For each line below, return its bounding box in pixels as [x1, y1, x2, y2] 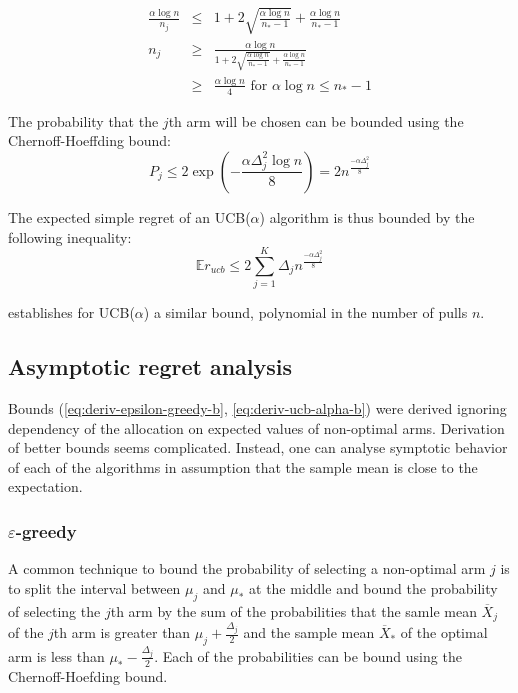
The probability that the [8, 110, 159, 131]
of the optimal [400, 622, 488, 643]
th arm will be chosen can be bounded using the [168, 110, 464, 131]
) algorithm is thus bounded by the [259, 206, 475, 227]
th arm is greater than [53, 622, 191, 643]
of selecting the [8, 600, 101, 621]
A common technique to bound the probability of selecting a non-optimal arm [8, 558, 486, 579]
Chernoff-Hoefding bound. [8, 665, 168, 686]
